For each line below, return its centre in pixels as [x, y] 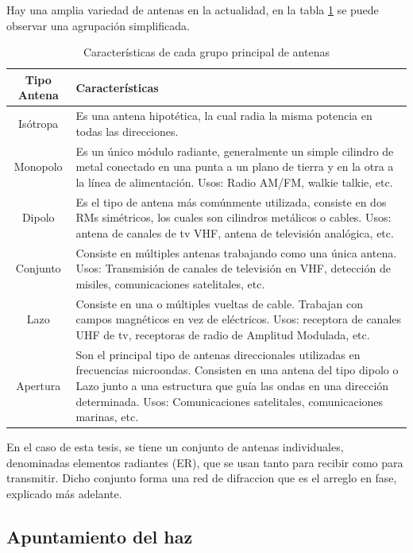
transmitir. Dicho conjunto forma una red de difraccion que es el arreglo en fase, [202, 478]
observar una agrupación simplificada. [98, 25]
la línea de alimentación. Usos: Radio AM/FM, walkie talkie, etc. [234, 182]
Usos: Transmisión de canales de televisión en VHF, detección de [233, 268]
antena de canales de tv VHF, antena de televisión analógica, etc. [235, 232]
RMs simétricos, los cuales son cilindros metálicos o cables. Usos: [234, 217]
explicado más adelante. [64, 494]
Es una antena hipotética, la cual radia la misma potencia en [224, 116]
